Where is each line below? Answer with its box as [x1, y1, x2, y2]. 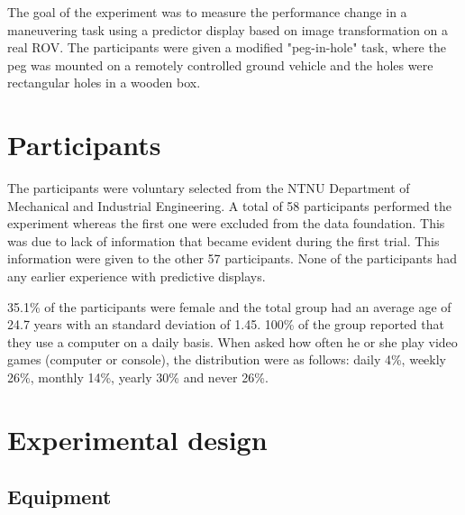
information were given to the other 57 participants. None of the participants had [7, 249, 457, 268]
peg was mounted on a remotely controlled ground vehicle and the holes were [7, 55, 433, 74]
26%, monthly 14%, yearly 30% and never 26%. [7, 368, 269, 387]
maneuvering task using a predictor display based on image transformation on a [7, 20, 449, 39]
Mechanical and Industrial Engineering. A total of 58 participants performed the [7, 196, 451, 215]
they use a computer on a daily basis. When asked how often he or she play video [7, 332, 458, 351]
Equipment [7, 483, 112, 510]
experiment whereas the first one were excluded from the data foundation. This [7, 214, 445, 233]
